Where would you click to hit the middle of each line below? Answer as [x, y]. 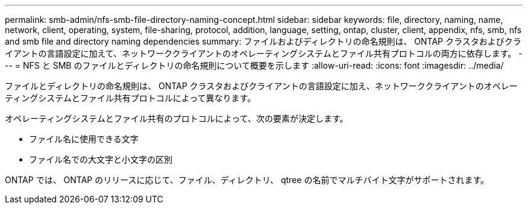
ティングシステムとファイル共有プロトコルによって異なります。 [130, 98]
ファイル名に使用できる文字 [84, 139]
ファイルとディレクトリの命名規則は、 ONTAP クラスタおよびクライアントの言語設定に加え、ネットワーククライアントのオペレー [261, 86]
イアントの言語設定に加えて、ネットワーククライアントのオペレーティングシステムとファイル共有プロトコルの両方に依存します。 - [264, 53]
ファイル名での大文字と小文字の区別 [101, 159]
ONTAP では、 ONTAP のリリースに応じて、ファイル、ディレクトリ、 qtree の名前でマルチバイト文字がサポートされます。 [247, 180]
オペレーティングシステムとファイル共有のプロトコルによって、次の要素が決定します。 [177, 118]
